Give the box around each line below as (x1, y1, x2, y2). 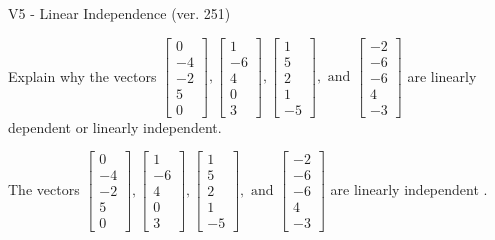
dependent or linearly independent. (8, 116, 222, 137)
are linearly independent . (330, 178, 488, 199)
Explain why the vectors (8, 65, 157, 86)
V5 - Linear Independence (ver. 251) (8, 3, 231, 23)
